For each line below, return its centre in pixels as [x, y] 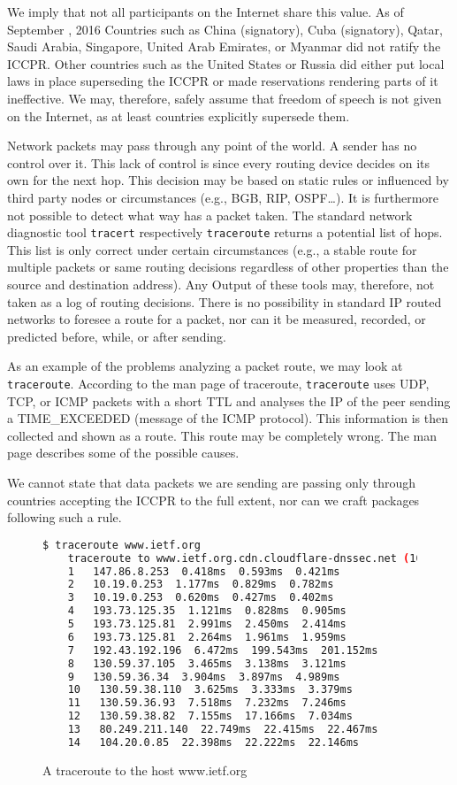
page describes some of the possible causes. [123, 453]
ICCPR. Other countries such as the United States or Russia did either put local [226, 63]
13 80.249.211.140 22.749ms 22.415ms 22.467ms [223, 729]
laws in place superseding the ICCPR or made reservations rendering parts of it [223, 81]
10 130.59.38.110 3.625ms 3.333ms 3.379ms [210, 690]
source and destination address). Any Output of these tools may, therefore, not [221, 284]
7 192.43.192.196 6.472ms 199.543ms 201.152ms [223, 650]
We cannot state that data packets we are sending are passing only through [212, 482]
